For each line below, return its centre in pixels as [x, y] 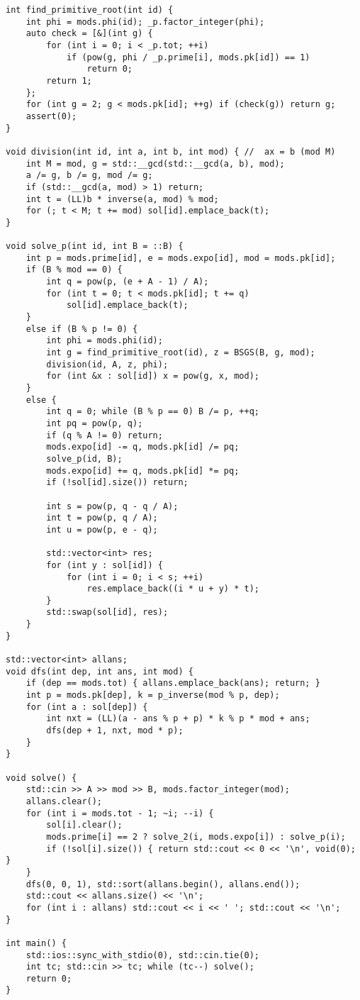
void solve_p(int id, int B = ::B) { [95, 246]
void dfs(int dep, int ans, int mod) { [100, 671]
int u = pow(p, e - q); [102, 529]
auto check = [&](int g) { [89, 34]
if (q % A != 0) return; [105, 435]
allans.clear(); [64, 801]
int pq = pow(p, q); [95, 423]
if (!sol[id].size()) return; [117, 483]
